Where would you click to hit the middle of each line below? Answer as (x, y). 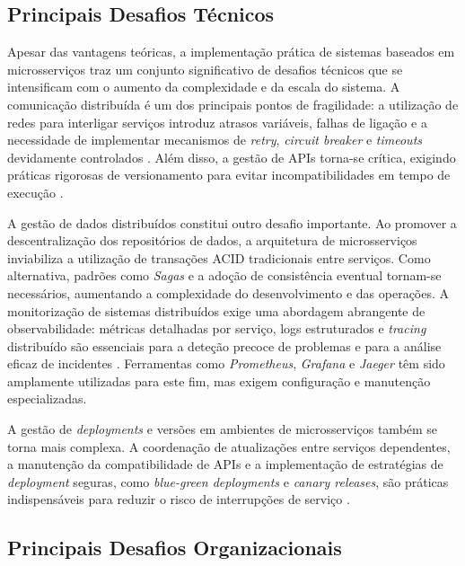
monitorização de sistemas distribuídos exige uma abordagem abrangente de (216, 310)
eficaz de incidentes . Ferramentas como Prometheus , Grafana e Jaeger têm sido (226, 363)
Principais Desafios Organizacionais (175, 548)
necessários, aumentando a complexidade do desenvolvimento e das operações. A (228, 292)
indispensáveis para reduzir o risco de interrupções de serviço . (179, 499)
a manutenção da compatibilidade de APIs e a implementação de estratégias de (225, 464)
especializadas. (47, 398)
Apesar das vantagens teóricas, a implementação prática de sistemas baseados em (231, 52)
